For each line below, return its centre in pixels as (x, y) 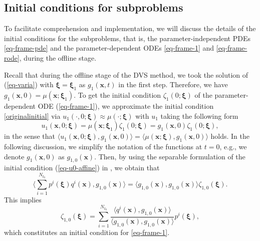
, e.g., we (233, 146)
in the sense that (30, 136)
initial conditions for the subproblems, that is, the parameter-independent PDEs (127, 38)
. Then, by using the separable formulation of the (170, 156)
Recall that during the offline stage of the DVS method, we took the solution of (126, 74)
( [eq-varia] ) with (29, 84)
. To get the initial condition (117, 94)
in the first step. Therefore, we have (173, 84)
